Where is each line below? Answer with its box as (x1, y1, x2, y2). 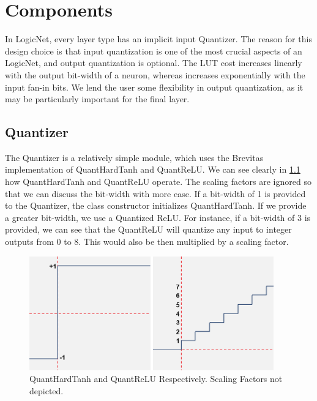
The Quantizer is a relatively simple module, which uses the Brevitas (5, 151, 264, 163)
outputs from (5, 235, 54, 248)
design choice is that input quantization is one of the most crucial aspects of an (5, 44, 302, 57)
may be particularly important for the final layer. (5, 92, 190, 105)
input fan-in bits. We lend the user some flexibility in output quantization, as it (5, 80, 304, 93)
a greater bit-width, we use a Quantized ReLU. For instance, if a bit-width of (5, 211, 295, 223)
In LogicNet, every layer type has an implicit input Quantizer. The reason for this (5, 32, 312, 45)
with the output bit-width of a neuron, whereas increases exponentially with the (5, 68, 305, 81)
